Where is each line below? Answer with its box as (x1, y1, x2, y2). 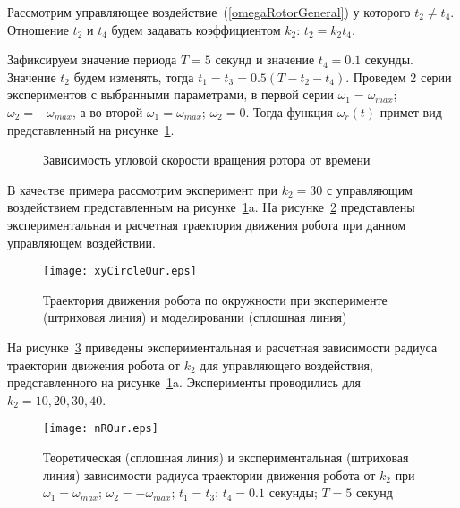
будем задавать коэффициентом (111, 20, 281, 38)
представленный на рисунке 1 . (7, 120, 175, 139)
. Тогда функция (245, 102, 333, 121)
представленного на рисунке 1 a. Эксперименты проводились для (7, 373, 361, 392)
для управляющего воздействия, (200, 355, 373, 374)
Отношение (7, 20, 69, 38)
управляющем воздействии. (7, 233, 156, 251)
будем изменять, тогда (73, 67, 194, 86)
